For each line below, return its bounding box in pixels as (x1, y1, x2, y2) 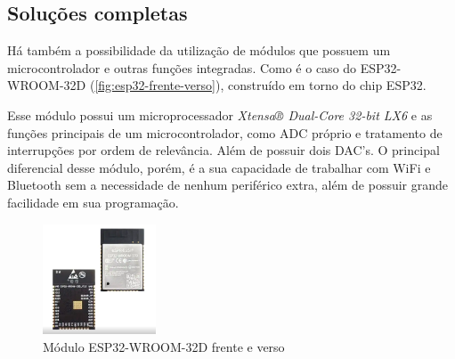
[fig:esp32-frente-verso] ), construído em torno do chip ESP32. (94, 76, 427, 94)
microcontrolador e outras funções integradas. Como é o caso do (7, 58, 357, 77)
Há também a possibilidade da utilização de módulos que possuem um (7, 41, 391, 60)
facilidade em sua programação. (7, 192, 179, 211)
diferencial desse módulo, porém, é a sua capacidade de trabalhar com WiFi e (7, 158, 431, 176)
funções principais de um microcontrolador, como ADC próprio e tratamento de (7, 123, 443, 142)
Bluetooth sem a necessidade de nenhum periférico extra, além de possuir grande (7, 175, 449, 194)
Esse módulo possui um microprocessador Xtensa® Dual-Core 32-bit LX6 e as (7, 105, 433, 124)
